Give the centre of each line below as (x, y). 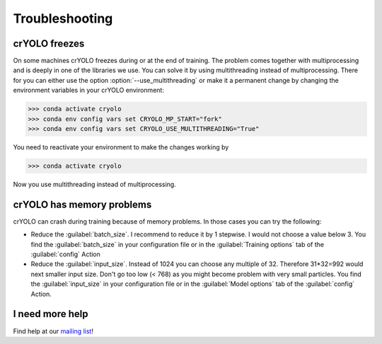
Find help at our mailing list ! (53, 331)
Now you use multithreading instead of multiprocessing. (94, 184)
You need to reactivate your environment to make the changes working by (121, 147)
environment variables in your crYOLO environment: (88, 90)
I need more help (51, 314)
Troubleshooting (63, 18)
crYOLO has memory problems (82, 204)
